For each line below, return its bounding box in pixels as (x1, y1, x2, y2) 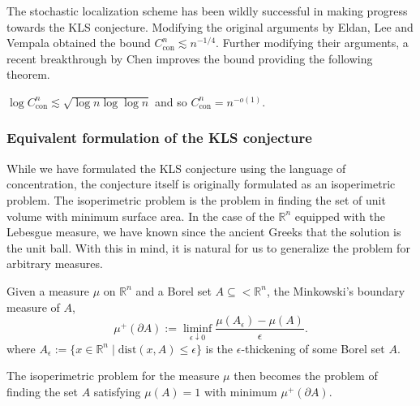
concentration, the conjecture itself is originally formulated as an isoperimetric (6, 175, 396, 192)
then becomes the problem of (234, 367, 378, 384)
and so (155, 93, 187, 110)
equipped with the (294, 207, 385, 224)
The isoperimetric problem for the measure (6, 367, 220, 384)
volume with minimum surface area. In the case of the (6, 207, 275, 224)
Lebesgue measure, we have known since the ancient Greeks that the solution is (6, 223, 401, 240)
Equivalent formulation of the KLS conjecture (6, 127, 312, 148)
